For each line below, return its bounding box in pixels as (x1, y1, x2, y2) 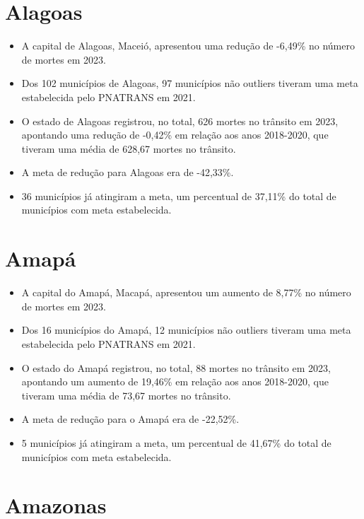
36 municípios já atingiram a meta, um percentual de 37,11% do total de (21, 188, 336, 203)
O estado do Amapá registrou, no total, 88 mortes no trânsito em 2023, (21, 360, 331, 375)
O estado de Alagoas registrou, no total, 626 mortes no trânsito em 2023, (21, 113, 339, 128)
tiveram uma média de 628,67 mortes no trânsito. (21, 141, 236, 156)
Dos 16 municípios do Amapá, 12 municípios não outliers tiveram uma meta (21, 322, 351, 337)
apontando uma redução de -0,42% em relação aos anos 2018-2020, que (21, 127, 329, 142)
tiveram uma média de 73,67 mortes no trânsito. (21, 387, 231, 402)
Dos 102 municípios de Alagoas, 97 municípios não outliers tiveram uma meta (21, 76, 358, 91)
